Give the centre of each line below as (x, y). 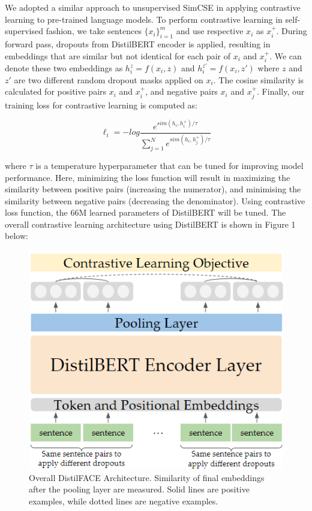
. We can (286, 55)
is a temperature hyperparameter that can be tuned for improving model (169, 165)
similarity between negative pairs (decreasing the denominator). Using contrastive (155, 200)
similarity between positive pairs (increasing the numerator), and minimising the (153, 189)
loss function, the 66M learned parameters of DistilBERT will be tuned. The (145, 212)
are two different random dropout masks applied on (109, 79)
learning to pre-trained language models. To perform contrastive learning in (144, 19)
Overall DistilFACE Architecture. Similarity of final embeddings (147, 477)
